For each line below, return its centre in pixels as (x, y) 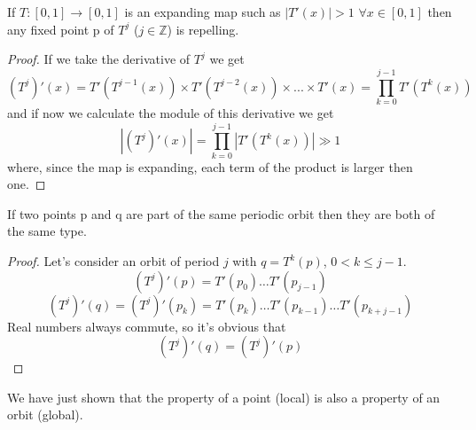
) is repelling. (203, 29)
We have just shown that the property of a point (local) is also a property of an (224, 397)
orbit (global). (45, 414)
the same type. (47, 231)
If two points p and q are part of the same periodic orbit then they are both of (221, 213)
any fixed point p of (61, 29)
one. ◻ (27, 184)
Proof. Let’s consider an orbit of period (113, 261)
